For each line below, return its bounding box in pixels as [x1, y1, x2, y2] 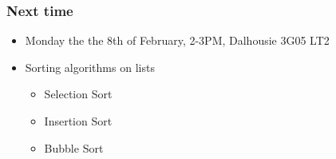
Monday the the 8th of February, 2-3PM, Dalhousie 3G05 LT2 [25, 32, 330, 49]
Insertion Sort [44, 113, 113, 129]
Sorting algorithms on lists [25, 58, 155, 75]
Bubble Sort [44, 139, 104, 156]
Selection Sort [44, 85, 113, 102]
